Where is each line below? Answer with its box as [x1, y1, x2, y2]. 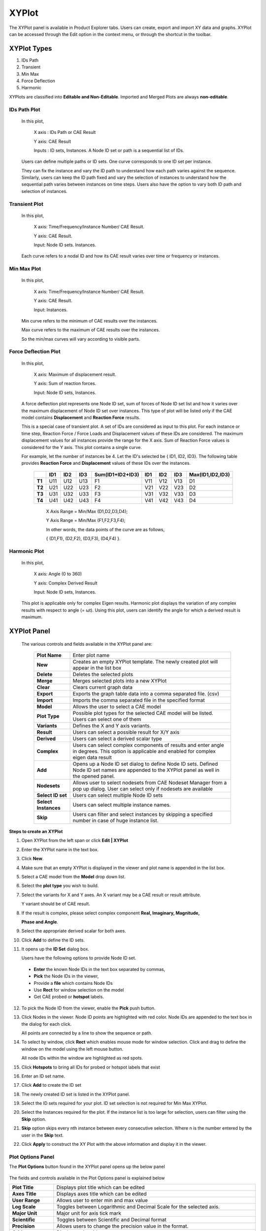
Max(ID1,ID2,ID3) [189, 471, 230, 478]
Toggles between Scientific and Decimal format [56, 1216, 167, 1223]
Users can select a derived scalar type [72, 735, 162, 742]
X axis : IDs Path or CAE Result [33, 130, 96, 135]
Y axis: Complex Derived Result [33, 580, 98, 586]
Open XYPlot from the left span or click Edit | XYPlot [21, 838, 128, 843]
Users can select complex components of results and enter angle [72, 742, 224, 748]
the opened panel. [72, 773, 115, 779]
